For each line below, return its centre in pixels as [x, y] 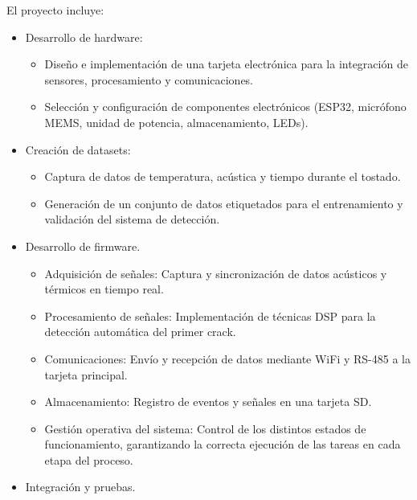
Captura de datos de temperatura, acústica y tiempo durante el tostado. [223, 176]
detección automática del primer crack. [140, 332]
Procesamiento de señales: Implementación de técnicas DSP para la [210, 316]
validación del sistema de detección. [132, 219]
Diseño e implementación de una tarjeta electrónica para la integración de [226, 64]
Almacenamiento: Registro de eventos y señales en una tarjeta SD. [208, 402]
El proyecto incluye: [55, 10]
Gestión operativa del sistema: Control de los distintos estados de [205, 428]
